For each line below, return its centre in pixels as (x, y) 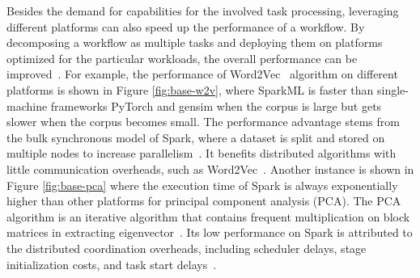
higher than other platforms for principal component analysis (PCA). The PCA (204, 201)
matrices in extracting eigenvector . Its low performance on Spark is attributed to (210, 232)
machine (27, 105)
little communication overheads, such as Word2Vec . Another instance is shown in (210, 168)
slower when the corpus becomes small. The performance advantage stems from (203, 122)
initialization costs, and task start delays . (112, 264)
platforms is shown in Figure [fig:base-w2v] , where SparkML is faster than (190, 89)
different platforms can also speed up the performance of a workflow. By (186, 26)
